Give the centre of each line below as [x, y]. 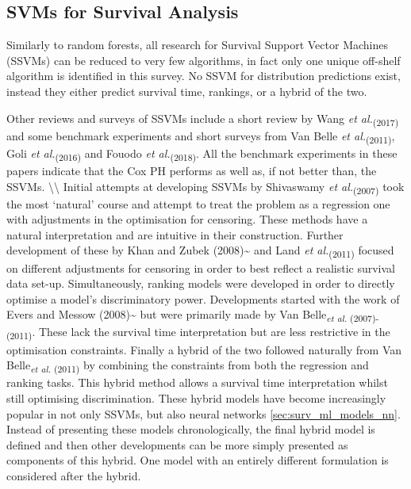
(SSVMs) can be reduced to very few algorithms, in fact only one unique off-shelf [204, 60]
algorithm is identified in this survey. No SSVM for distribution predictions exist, [204, 76]
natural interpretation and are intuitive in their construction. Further [175, 234]
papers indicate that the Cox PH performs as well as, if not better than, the [192, 170]
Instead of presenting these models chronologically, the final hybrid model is [191, 429]
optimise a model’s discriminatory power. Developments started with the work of [203, 298]
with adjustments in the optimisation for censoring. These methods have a [187, 219]
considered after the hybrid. [74, 475]
